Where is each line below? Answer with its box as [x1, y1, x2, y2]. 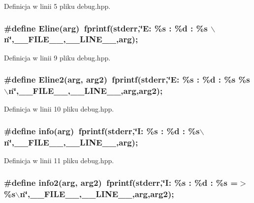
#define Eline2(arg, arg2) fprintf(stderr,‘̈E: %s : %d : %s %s [4, 73, 250, 86]
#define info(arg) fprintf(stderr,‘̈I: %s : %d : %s [4, 124, 200, 137]
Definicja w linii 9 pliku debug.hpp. [4, 52, 111, 62]
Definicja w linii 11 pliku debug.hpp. [4, 155, 114, 166]
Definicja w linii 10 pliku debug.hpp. [4, 104, 114, 114]
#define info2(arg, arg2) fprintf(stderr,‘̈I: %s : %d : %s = [4, 176, 238, 188]
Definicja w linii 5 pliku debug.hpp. [4, 1, 111, 11]
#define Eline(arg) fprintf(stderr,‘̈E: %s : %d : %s [4, 22, 208, 34]
